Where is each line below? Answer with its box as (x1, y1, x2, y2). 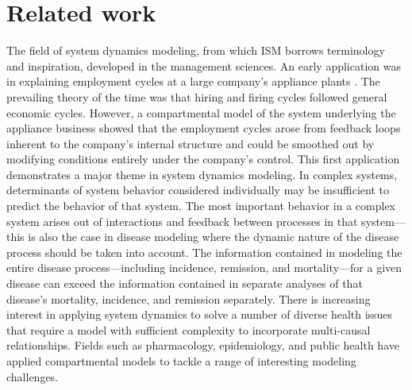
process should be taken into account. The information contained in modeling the (6, 243, 402, 260)
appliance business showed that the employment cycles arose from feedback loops (6, 120, 401, 136)
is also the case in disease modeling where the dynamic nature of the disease (28, 228, 399, 245)
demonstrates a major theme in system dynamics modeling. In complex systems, (6, 166, 398, 182)
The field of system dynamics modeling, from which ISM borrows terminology (6, 42, 385, 59)
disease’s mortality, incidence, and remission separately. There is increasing (6, 290, 371, 307)
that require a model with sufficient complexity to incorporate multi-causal (6, 321, 371, 338)
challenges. (6, 368, 59, 384)
